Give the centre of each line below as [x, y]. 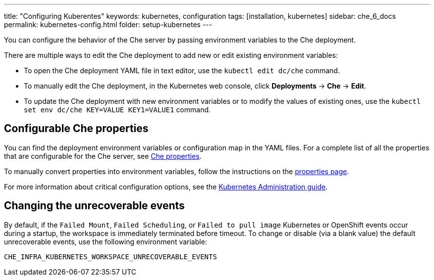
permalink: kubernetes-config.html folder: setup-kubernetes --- [108, 24]
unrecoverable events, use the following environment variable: [106, 241]
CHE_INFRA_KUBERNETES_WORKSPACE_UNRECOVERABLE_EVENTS [110, 257]
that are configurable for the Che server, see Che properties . [103, 156]
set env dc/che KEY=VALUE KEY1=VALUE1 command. [117, 110]
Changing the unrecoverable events [94, 206]
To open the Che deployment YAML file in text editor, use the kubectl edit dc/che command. [182, 70]
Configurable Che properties [76, 129]
